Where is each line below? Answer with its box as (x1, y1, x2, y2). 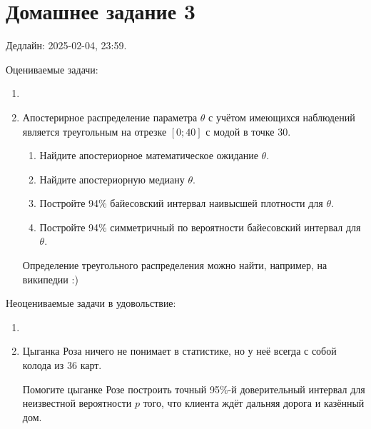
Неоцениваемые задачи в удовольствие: (6, 296, 176, 311)
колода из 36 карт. (22, 358, 102, 373)
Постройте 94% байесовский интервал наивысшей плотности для (39, 196, 323, 211)
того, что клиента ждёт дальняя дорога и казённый (143, 395, 365, 410)
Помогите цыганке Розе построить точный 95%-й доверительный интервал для (22, 381, 365, 396)
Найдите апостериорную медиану (39, 171, 185, 186)
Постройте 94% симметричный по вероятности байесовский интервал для (39, 219, 361, 234)
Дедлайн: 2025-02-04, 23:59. (6, 38, 127, 53)
